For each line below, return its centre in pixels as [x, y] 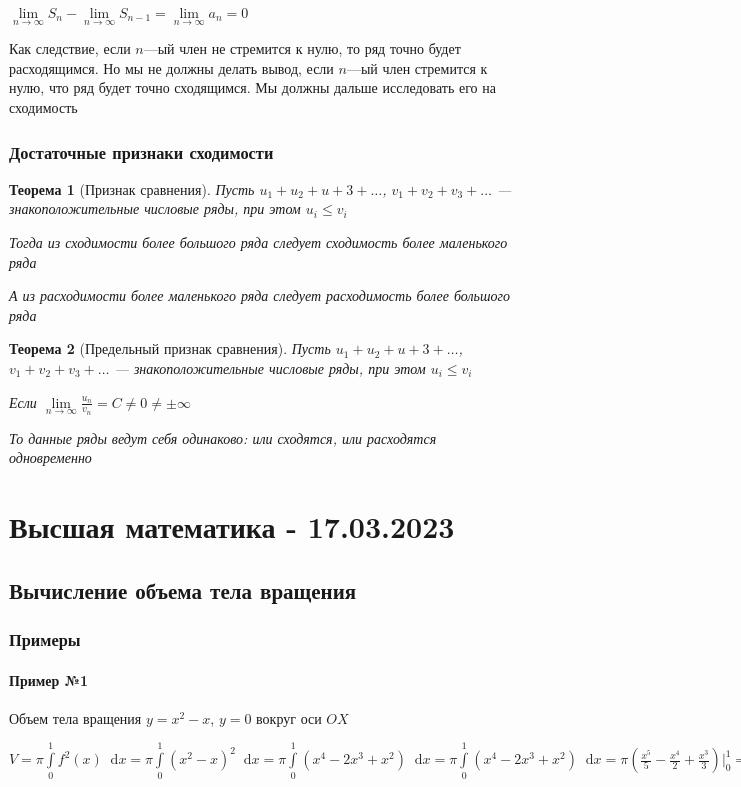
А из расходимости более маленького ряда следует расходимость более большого [259, 295]
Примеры [45, 639]
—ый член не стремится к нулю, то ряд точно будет [302, 48]
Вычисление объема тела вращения [183, 589]
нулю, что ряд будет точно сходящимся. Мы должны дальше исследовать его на [252, 87]
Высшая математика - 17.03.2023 [232, 526]
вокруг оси [289, 717]
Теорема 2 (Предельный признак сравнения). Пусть [170, 348]
